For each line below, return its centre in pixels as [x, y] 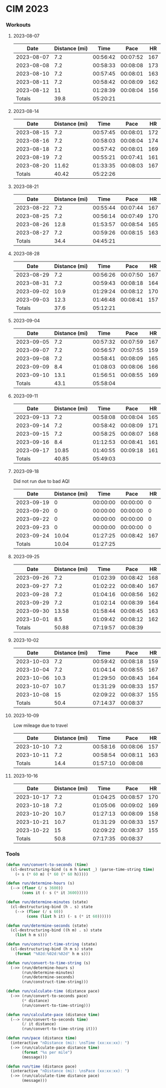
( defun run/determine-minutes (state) [47, 902]
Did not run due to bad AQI [41, 481]
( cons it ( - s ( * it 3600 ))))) [55, 893]
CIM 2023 [27, 9]
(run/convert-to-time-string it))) [60, 1029]
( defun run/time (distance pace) [41, 1066]
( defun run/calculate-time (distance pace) [53, 991]
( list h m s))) [31, 935]
